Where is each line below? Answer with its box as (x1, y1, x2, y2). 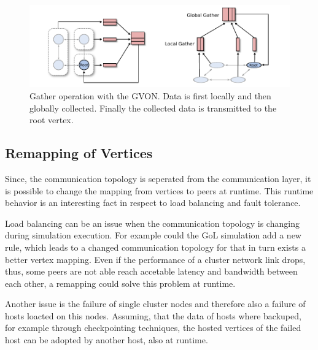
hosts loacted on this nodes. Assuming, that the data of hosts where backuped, (5, 309, 301, 322)
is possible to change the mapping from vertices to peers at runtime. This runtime (5, 184, 314, 197)
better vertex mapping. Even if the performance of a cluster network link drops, (5, 253, 306, 265)
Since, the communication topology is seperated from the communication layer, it (5, 172, 311, 185)
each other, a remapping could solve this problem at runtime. (5, 276, 236, 289)
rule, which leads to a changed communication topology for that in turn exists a (5, 240, 306, 253)
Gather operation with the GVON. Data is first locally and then (29, 89, 271, 102)
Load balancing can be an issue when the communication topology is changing (5, 216, 300, 229)
